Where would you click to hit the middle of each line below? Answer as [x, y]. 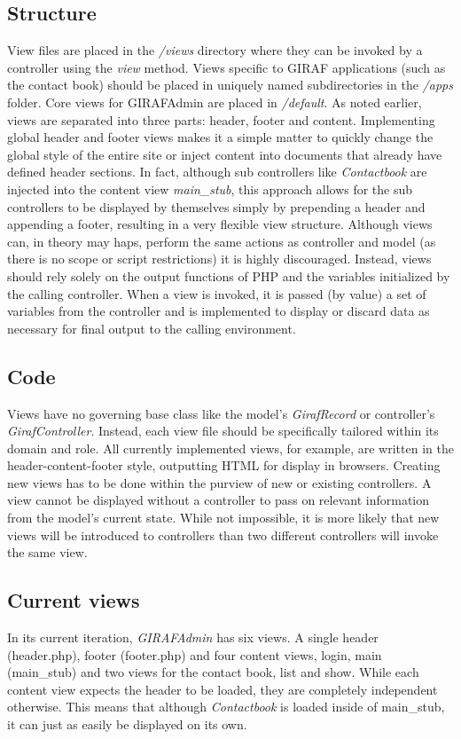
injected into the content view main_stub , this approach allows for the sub [210, 189]
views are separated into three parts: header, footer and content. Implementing [221, 119]
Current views [74, 600]
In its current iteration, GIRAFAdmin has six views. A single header [193, 637]
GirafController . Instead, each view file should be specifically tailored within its [223, 431]
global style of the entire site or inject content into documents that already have [225, 154]
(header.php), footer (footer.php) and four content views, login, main [195, 654]
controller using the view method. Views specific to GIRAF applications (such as [227, 67]
